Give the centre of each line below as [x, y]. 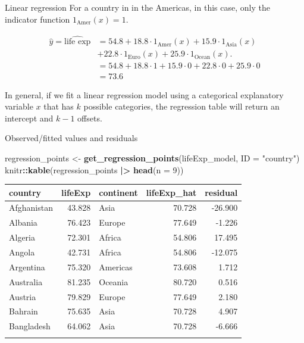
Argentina [27, 266]
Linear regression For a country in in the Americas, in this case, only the [137, 7]
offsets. [90, 118]
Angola [22, 252]
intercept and [29, 118]
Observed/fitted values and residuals [71, 138]
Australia [26, 281]
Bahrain [23, 311]
